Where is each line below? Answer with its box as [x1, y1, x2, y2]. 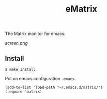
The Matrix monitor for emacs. [5, 31, 66, 37]
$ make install [5, 67, 36, 72]
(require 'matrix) [5, 89, 42, 94]
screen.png [5, 40, 28, 46]
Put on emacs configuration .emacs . [5, 76, 76, 81]
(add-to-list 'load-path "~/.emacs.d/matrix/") [5, 85, 103, 90]
